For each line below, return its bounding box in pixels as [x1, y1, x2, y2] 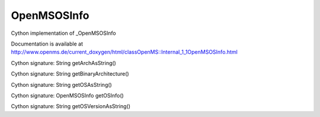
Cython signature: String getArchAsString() [11, 59, 117, 66]
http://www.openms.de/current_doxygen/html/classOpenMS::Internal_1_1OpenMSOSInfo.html [11, 48, 238, 56]
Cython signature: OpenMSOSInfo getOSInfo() [11, 92, 124, 99]
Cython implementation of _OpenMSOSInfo [11, 30, 116, 37]
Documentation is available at [11, 40, 83, 47]
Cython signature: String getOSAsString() [11, 81, 112, 88]
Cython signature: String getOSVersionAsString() [11, 103, 130, 110]
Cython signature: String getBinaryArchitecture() [11, 70, 130, 77]
